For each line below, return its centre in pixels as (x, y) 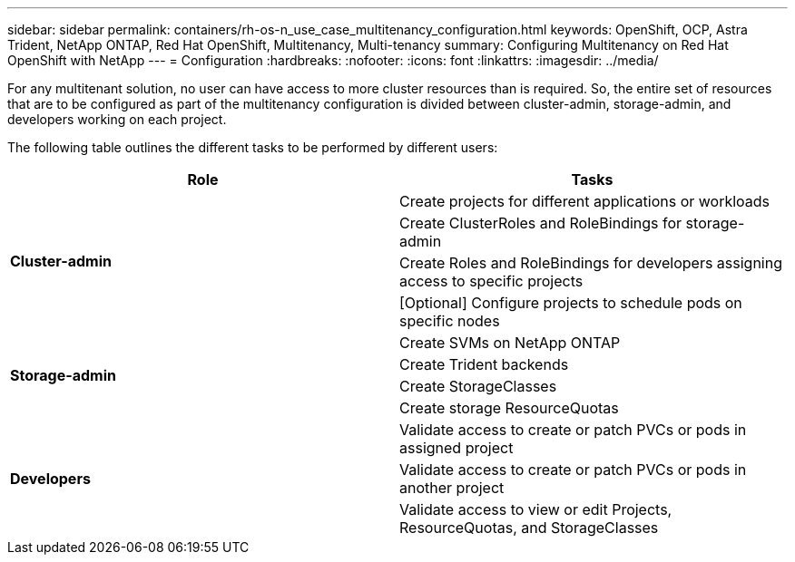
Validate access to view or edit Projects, (536, 509)
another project (452, 488)
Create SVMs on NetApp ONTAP (510, 343)
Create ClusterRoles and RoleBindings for (541, 223)
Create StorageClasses (478, 386)
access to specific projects (491, 281)
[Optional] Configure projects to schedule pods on (571, 303)
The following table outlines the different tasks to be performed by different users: (253, 147)
